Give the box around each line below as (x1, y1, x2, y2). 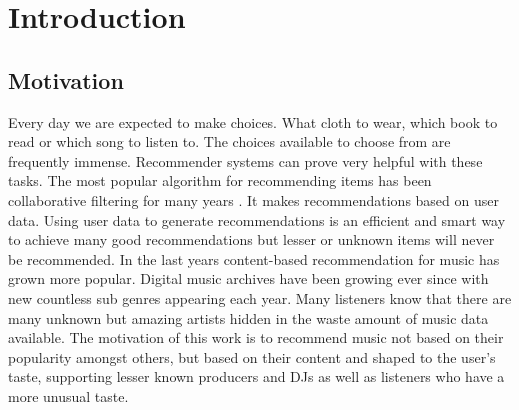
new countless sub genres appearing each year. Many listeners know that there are (8, 287, 512, 308)
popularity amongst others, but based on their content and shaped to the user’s (8, 346, 496, 367)
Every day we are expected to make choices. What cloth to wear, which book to (8, 111, 498, 132)
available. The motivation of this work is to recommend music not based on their (8, 327, 504, 348)
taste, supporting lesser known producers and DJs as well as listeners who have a (8, 366, 505, 387)
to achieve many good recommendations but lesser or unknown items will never (8, 229, 495, 250)
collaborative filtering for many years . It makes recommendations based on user (8, 189, 499, 210)
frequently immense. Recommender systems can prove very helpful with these (8, 150, 483, 171)
